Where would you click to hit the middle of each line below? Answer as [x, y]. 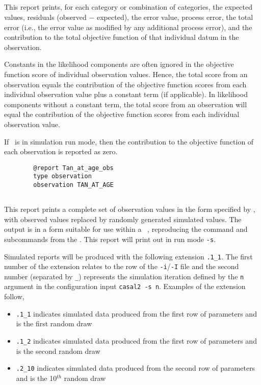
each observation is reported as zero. [61, 151]
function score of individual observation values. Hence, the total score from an [126, 74]
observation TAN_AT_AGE [73, 185]
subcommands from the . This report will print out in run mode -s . [110, 239]
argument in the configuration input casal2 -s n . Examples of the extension [125, 286]
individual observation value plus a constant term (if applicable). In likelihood [126, 94]
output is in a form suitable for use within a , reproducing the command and [126, 229]
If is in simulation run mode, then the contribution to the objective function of [129, 141]
